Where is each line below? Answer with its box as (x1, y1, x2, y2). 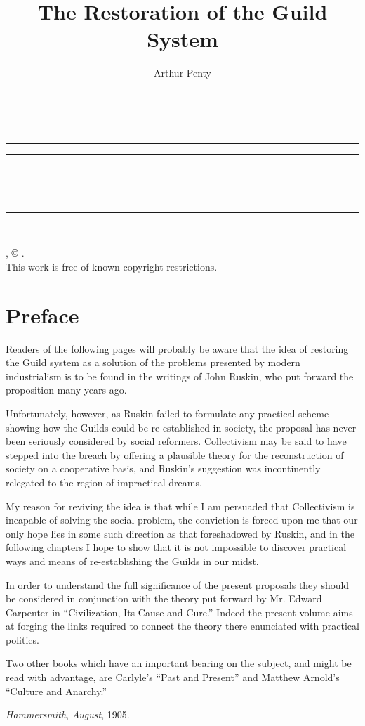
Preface (6, 300, 79, 329)
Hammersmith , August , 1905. (6, 707, 130, 722)
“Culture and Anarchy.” (6, 683, 107, 698)
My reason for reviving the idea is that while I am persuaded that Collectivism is (6, 498, 355, 513)
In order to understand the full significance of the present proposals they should (6, 577, 350, 592)
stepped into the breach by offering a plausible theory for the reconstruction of (6, 447, 344, 462)
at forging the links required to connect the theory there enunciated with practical (6, 618, 359, 633)
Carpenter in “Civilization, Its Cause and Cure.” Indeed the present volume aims (6, 604, 353, 619)
